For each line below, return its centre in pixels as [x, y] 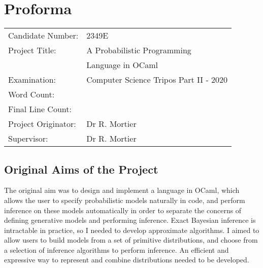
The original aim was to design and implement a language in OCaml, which [122, 190]
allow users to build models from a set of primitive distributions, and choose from [131, 240]
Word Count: [31, 94]
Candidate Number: [43, 36]
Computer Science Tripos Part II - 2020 [157, 80]
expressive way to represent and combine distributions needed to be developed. [127, 260]
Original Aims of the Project [81, 169]
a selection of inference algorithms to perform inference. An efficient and [117, 249]
